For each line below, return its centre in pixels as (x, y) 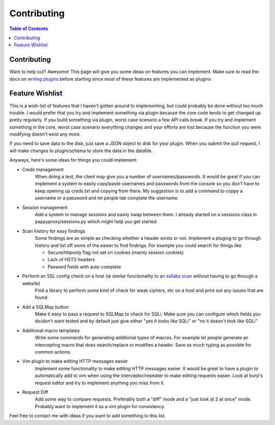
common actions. (53, 352)
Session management (45, 207)
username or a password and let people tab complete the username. (107, 198)
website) (31, 283)
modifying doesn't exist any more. (45, 134)
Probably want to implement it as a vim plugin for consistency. (100, 406)
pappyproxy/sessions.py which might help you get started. (96, 221)
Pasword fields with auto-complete (84, 267)
